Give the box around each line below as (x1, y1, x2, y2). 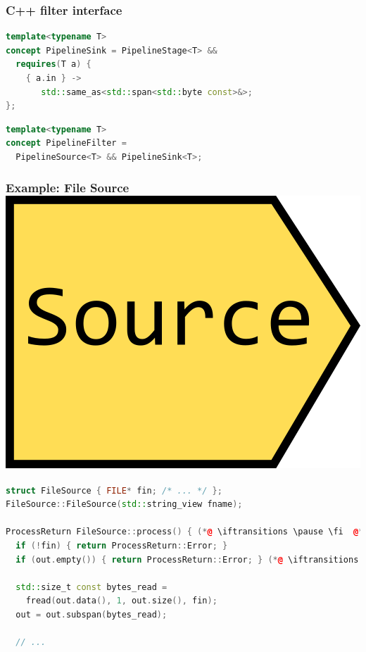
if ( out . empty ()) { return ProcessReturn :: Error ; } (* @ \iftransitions (15, 554, 359, 565)
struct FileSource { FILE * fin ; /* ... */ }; (6, 485, 222, 496)
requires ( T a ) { (15, 59, 91, 70)
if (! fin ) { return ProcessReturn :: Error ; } (15, 541, 228, 551)
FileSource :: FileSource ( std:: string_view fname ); (6, 499, 243, 510)
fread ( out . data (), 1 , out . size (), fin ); (25, 596, 217, 606)
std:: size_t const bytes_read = (15, 582, 168, 592)
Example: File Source (6, 179, 130, 196)
